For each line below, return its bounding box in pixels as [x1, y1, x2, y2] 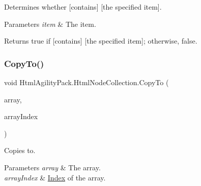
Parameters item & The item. [4, 18, 96, 29]
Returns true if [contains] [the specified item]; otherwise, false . [4, 35, 197, 46]
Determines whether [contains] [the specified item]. [4, 2, 162, 12]
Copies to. [4, 145, 36, 156]
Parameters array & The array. [4, 162, 101, 172]
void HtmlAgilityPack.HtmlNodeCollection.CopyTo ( [4, 77, 169, 87]
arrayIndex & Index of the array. [4, 172, 106, 182]
